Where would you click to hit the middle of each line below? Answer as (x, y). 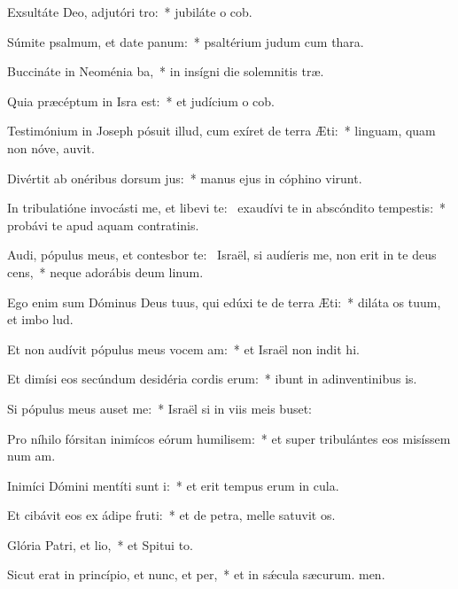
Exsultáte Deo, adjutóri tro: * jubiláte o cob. (130, 12)
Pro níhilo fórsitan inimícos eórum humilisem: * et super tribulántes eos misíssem (229, 438)
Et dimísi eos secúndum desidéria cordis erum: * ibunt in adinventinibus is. (212, 379)
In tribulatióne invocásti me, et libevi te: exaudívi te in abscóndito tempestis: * (227, 208)
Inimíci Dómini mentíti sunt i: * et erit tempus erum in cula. (173, 485)
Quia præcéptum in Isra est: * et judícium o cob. (141, 101)
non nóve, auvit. (51, 147)
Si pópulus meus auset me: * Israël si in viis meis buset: (160, 408)
